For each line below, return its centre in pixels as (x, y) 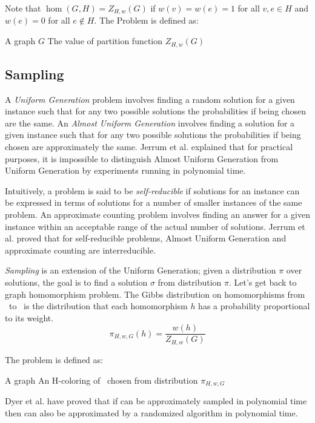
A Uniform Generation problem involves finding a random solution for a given (150, 99)
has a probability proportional (254, 306)
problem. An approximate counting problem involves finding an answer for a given (157, 215)
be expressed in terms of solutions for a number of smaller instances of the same (154, 202)
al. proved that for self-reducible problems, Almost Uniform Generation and (146, 238)
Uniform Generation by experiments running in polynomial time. (125, 170)
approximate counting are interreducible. (81, 250)
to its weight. (29, 317)
